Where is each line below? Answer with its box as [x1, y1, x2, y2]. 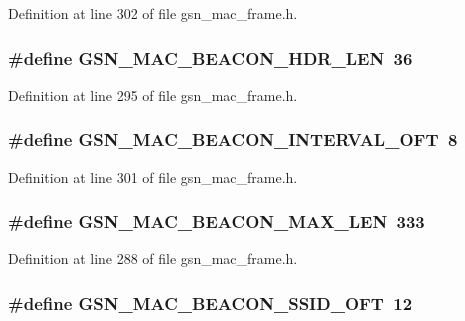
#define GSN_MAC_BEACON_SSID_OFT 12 [8, 290, 413, 315]
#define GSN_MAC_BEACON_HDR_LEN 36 [8, 45, 413, 70]
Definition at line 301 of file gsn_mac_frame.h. [8, 166, 298, 187]
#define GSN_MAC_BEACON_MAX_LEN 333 [8, 209, 425, 234]
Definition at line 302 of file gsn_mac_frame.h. [8, 3, 298, 23]
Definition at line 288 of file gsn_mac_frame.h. [8, 248, 298, 269]
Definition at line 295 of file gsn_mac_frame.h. [8, 84, 298, 105]
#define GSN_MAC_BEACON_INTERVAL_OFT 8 [8, 127, 458, 152]
